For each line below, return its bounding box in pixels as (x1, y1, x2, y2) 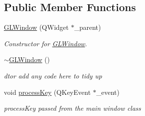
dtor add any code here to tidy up (4, 70, 102, 80)
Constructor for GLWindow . (4, 38, 87, 48)
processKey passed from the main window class (4, 103, 141, 113)
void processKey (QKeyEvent (4, 87, 91, 97)
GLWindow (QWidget (4, 22, 69, 32)
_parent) (74, 22, 101, 32)
